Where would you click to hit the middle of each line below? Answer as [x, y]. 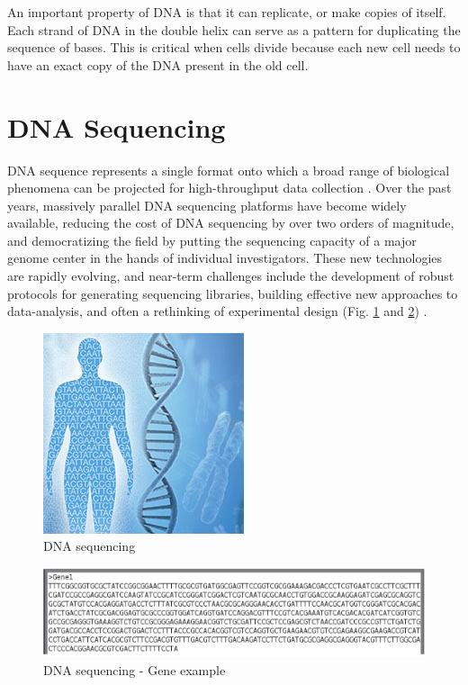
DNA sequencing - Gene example [135, 669]
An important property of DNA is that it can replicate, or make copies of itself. [227, 12]
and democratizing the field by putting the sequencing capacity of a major [212, 240]
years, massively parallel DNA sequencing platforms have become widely [207, 205]
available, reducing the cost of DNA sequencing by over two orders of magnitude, [231, 223]
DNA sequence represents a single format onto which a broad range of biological [229, 170]
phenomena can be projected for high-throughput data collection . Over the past [229, 188]
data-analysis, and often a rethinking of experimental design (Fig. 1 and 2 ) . [217, 311]
